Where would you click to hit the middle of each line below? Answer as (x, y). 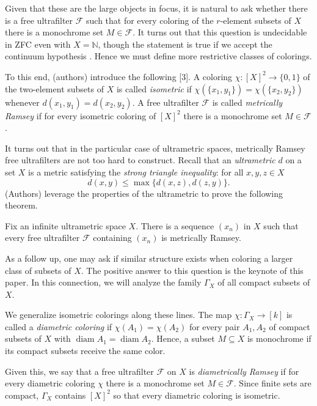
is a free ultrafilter (39, 20)
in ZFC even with (38, 44)
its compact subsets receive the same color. (85, 351)
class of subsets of (38, 270)
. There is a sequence (175, 225)
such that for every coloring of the (150, 20)
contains (71, 395)
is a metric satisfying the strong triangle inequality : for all (136, 172)
